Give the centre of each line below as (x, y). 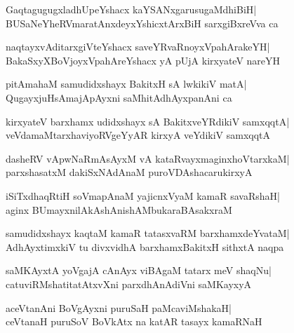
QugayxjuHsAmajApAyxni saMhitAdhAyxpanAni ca (119, 97)
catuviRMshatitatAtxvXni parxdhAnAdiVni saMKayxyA (129, 284)
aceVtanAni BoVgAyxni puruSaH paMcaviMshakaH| (119, 307)
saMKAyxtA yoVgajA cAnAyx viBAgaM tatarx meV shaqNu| (139, 270)
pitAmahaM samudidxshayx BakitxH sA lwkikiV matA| (126, 84)
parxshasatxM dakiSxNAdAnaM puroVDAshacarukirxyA (129, 172)
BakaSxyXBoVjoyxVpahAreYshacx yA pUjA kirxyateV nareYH (143, 60)
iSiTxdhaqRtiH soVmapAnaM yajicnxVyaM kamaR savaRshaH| (143, 195)
